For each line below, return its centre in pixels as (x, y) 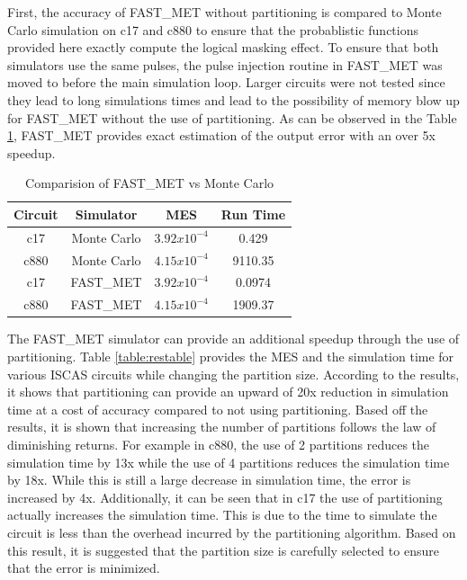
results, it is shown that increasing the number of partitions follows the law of (222, 427)
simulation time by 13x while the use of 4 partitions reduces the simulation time (229, 462)
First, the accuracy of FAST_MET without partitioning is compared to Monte (225, 12)
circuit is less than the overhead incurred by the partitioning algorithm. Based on (232, 532)
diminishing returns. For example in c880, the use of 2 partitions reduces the (219, 444)
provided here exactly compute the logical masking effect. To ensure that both (223, 47)
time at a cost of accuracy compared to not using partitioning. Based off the (218, 409)
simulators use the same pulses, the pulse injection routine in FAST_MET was (225, 64)
